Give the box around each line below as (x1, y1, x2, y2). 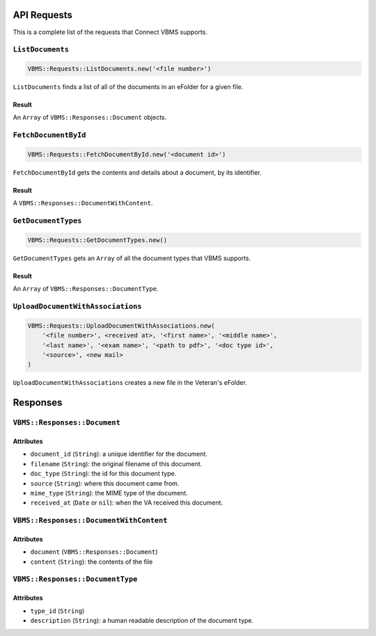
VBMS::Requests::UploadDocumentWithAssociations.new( (27, 321, 215, 330)
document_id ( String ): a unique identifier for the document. (30, 450, 208, 459)
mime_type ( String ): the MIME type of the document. (30, 488, 188, 497)
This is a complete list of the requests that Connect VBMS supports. (13, 28, 208, 36)
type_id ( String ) (30, 606, 85, 615)
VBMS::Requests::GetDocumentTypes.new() (27, 236, 167, 244)
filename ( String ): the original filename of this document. (30, 459, 202, 468)
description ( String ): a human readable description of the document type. (30, 616, 254, 624)
